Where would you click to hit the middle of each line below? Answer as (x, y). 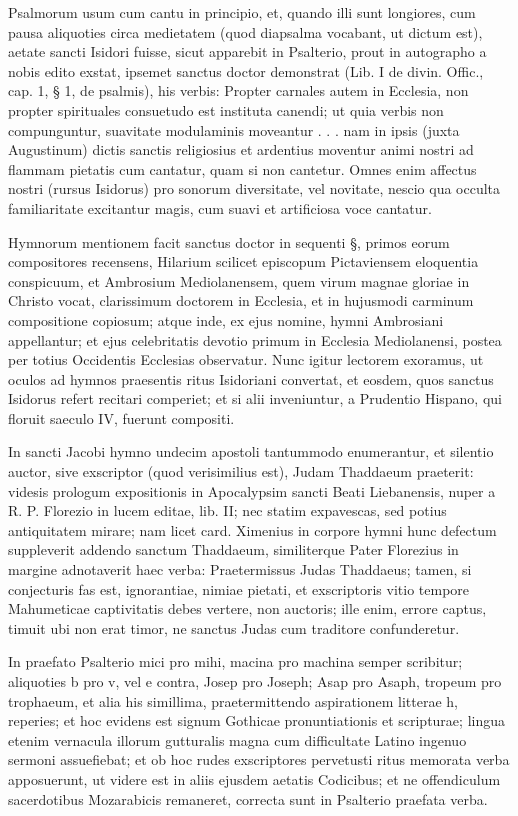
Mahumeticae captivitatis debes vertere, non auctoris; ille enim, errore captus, (247, 608)
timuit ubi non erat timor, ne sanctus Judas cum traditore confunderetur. (234, 627)
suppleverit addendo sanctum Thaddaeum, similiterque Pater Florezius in (233, 549)
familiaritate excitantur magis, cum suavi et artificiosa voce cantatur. (220, 207)
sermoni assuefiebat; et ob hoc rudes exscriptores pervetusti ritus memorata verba (259, 759)
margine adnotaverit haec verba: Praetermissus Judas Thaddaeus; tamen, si (240, 569)
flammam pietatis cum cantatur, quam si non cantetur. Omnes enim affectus (242, 168)
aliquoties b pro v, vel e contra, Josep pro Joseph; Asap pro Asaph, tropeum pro (255, 681)
